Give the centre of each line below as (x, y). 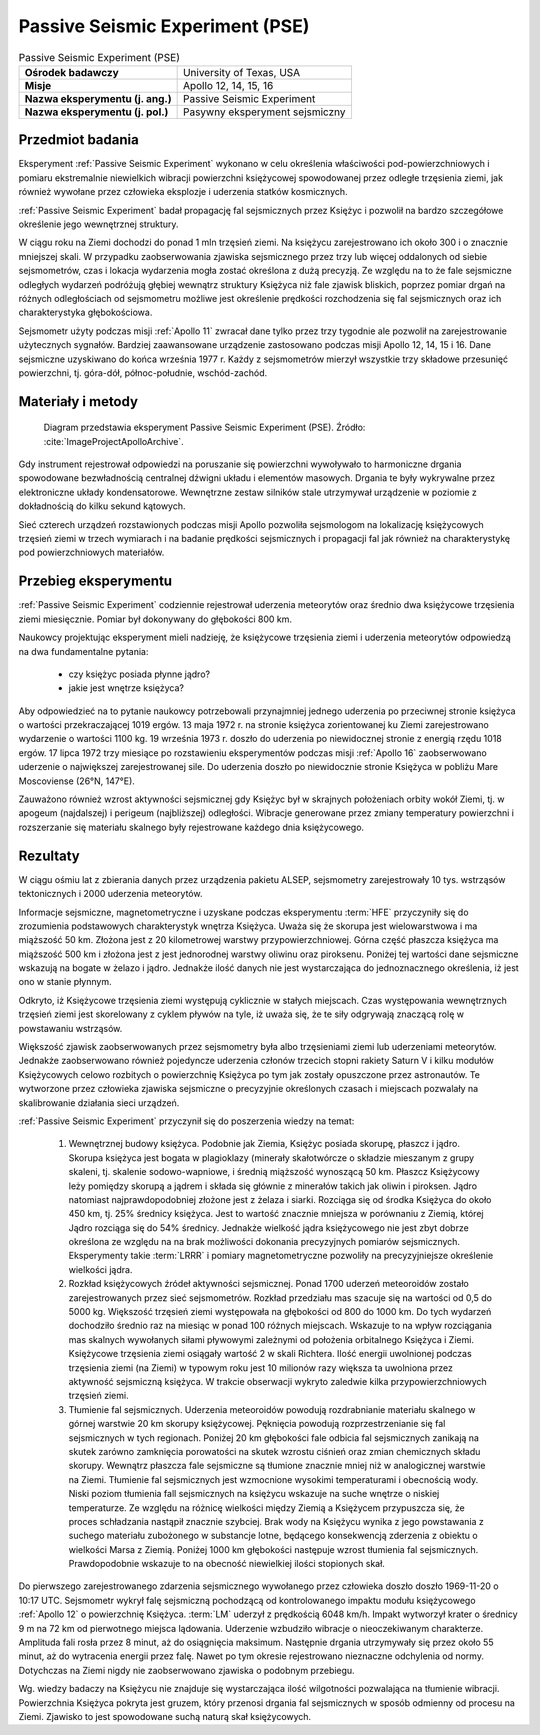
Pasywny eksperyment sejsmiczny (264, 112)
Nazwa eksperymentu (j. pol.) (96, 112)
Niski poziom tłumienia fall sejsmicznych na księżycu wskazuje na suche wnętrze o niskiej (254, 1494)
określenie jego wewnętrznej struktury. (98, 224)
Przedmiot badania (78, 140)
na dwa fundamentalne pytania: (83, 651)
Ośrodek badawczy (71, 72)
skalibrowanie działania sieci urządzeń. (99, 1102)
